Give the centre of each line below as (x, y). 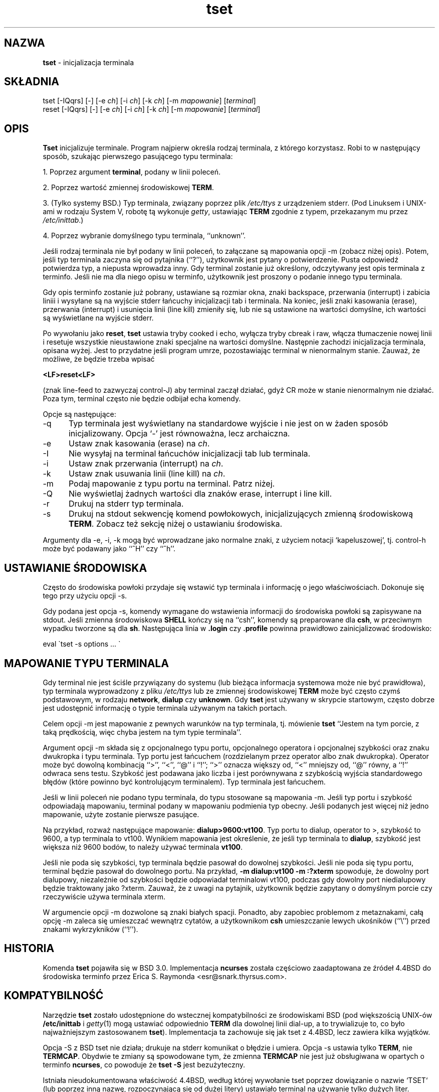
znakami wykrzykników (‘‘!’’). (90, 929)
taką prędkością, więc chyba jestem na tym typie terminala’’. (142, 732)
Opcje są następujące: (79, 414)
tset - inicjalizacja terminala (88, 62)
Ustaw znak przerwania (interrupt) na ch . (146, 464)
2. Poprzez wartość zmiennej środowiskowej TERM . (128, 188)
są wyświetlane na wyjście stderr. (98, 318)
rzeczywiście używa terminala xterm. (104, 896)
